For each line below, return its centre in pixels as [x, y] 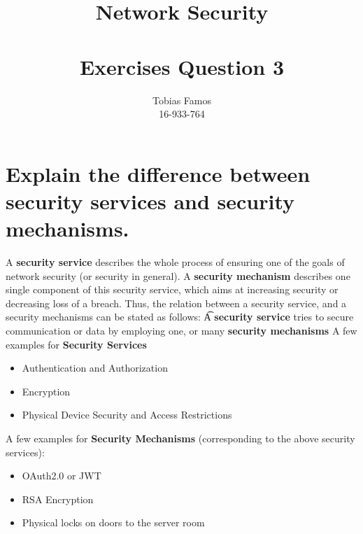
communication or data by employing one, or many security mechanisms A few [181, 330]
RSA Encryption [58, 499]
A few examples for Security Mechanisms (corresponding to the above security [180, 438]
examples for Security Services [76, 344]
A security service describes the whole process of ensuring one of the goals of [175, 262]
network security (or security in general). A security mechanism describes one [178, 275]
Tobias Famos [182, 100]
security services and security [150, 201]
